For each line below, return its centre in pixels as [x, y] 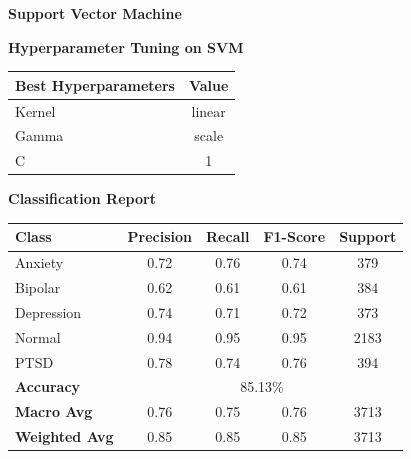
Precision [160, 236]
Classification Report [82, 198]
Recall [228, 236]
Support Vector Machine [95, 13]
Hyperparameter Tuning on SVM [126, 46]
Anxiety [39, 262]
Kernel [35, 110]
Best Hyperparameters [95, 84]
